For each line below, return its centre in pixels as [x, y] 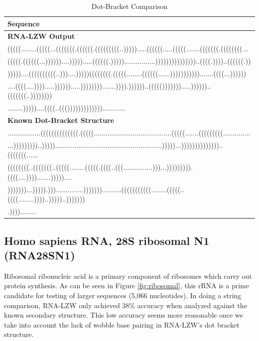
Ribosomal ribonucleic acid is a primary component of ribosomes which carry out [128, 276]
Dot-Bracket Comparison [129, 6]
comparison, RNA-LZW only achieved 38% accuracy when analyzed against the [126, 305]
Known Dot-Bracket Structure [61, 120]
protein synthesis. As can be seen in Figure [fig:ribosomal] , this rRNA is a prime [127, 285]
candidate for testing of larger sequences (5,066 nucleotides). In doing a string [123, 295]
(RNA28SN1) [40, 255]
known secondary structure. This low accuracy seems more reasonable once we [124, 315]
